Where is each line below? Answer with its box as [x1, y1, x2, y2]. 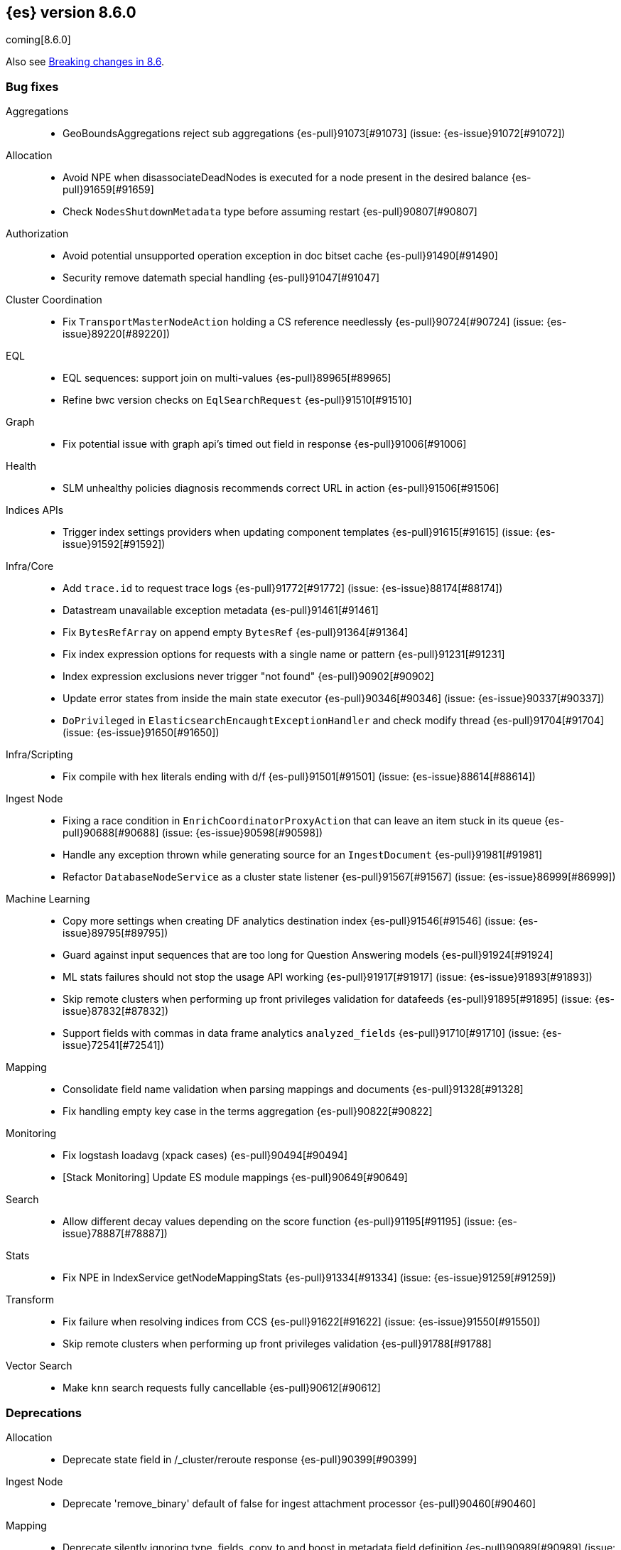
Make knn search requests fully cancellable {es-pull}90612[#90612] [63, 1382, 381, 1394]
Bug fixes [6, 79, 59, 94]
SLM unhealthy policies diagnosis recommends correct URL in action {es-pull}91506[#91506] [63, 482, 499, 495]
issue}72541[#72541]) [63, 1039, 165, 1052]
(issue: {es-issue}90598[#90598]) [161, 827, 323, 839]
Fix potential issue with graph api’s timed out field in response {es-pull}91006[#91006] [63, 438, 467, 451]
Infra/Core [6, 560, 54, 573]
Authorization [6, 227, 69, 240]
